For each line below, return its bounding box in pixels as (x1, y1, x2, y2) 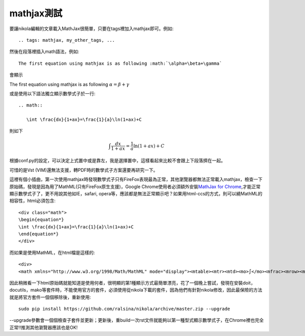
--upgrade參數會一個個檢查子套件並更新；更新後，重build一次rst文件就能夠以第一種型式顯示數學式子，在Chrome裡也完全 (9, 317, 264, 323)
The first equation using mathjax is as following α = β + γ (9, 81, 130, 87)
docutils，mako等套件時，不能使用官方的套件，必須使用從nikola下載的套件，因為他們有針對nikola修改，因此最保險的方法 (9, 287, 263, 293)
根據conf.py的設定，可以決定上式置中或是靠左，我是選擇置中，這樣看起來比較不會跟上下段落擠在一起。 (9, 158, 226, 164)
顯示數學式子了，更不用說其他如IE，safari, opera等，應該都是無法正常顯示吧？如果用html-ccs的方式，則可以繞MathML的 (9, 191, 263, 196)
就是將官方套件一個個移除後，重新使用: (9, 294, 91, 300)
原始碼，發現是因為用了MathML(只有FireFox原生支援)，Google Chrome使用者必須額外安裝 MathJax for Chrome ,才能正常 (9, 184, 261, 190)
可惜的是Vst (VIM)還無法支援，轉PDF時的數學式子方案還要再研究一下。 (9, 167, 158, 173)
